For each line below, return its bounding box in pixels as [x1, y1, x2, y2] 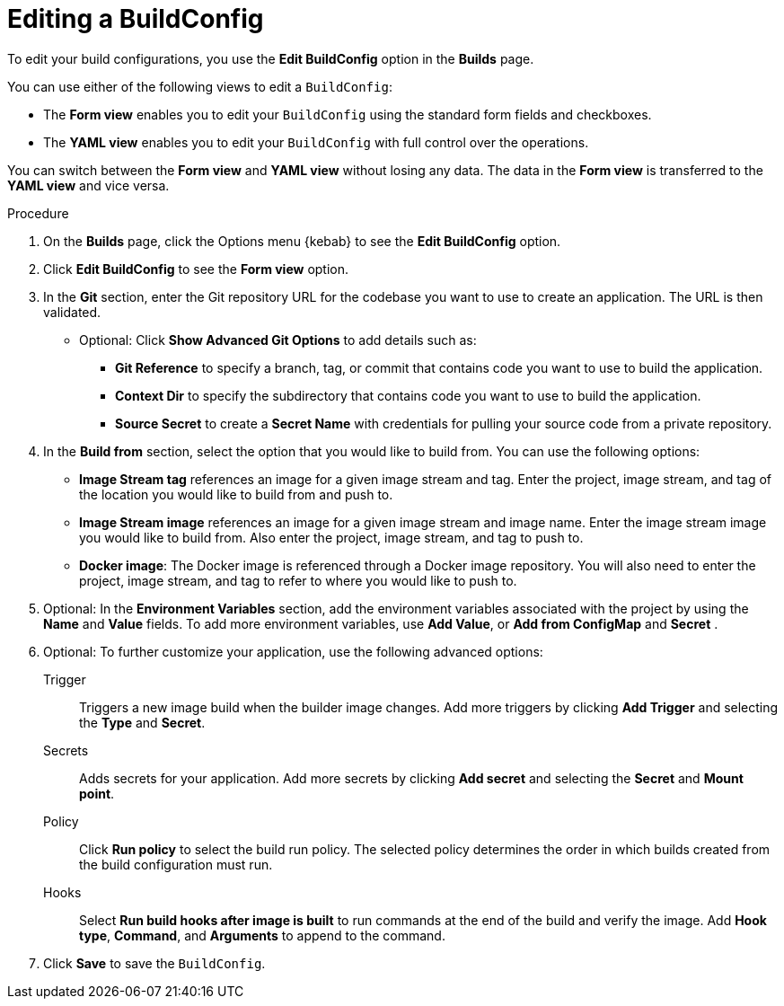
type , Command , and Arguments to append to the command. [79, 927, 445, 943]
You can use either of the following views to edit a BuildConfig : [7, 78, 392, 94]
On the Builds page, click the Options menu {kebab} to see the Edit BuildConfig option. [43, 233, 561, 249]
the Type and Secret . [79, 714, 206, 730]
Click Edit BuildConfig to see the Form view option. [43, 260, 349, 277]
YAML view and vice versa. [7, 177, 170, 193]
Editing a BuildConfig [7, 4, 264, 34]
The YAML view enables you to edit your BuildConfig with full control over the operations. [43, 134, 589, 150]
